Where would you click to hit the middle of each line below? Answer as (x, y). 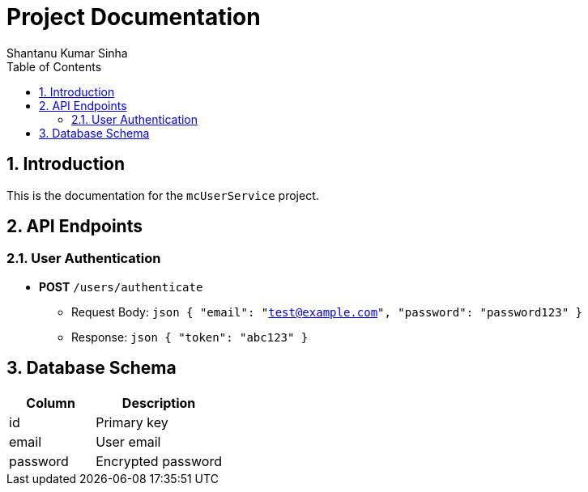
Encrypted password (159, 461)
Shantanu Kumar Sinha (67, 53)
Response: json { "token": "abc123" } (190, 337)
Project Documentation (134, 17)
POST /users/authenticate (121, 286)
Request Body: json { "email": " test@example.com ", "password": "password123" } (327, 312)
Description (159, 403)
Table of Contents (54, 66)
